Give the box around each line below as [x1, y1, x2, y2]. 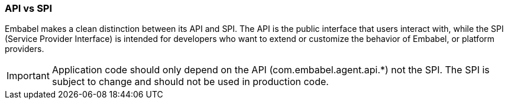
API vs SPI [5, 2, 53, 14]
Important [7, 70, 50, 82]
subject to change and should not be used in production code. [51, 76, 329, 88]
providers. [5, 44, 44, 54]
